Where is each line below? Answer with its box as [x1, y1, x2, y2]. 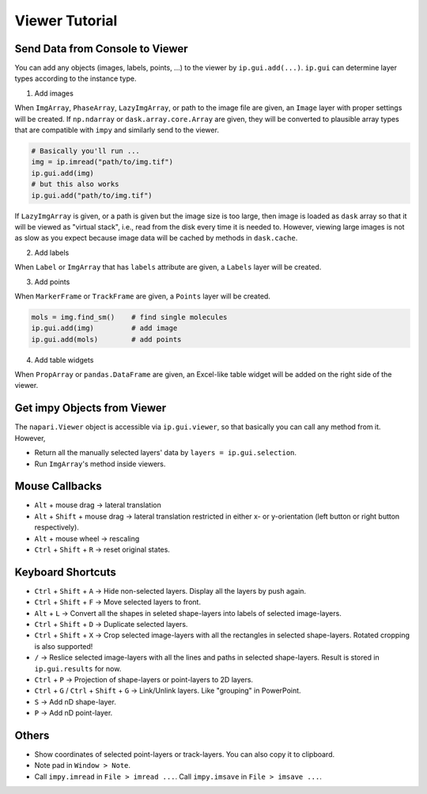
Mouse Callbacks [14, 480, 102, 493]
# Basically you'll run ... [31, 146, 140, 155]
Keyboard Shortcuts [14, 565, 116, 579]
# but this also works [31, 180, 119, 189]
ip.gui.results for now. [34, 663, 122, 673]
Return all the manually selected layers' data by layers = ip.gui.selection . [34, 448, 297, 458]
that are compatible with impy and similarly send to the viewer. [14, 125, 219, 135]
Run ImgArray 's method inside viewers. [34, 459, 166, 469]
